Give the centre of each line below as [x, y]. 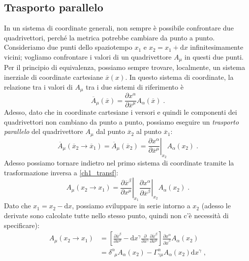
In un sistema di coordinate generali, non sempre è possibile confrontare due [119, 28]
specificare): [22, 225]
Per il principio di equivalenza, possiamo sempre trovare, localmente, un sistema [124, 67]
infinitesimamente [217, 47]
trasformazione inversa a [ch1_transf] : [61, 172]
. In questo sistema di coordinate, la [179, 77]
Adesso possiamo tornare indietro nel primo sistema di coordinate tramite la [119, 162]
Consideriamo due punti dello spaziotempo [68, 47]
